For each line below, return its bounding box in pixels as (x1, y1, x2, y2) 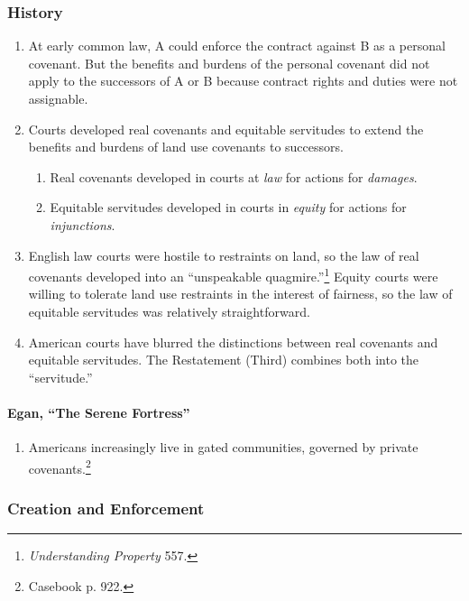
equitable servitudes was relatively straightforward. (28, 302, 310, 320)
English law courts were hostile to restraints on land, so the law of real (28, 245, 419, 264)
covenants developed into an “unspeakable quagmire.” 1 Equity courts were (28, 264, 438, 285)
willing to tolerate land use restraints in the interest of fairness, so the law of (28, 284, 453, 303)
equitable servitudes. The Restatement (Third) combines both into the (28, 350, 419, 369)
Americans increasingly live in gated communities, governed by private (28, 438, 418, 457)
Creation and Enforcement (7, 496, 205, 519)
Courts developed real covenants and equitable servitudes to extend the (28, 119, 424, 138)
